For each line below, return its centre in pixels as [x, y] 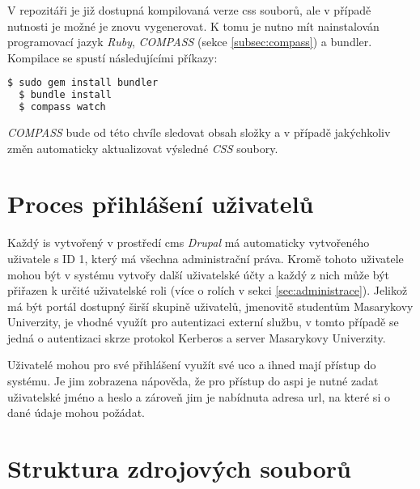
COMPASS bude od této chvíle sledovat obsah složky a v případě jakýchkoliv [199, 132]
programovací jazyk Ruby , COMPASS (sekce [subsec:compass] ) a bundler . [190, 42]
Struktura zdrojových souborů [179, 468]
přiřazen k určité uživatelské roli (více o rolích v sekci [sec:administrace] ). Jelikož [208, 290]
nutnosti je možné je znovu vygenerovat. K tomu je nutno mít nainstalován [193, 26]
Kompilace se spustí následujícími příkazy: [112, 57]
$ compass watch [62, 107]
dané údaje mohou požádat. [76, 412]
